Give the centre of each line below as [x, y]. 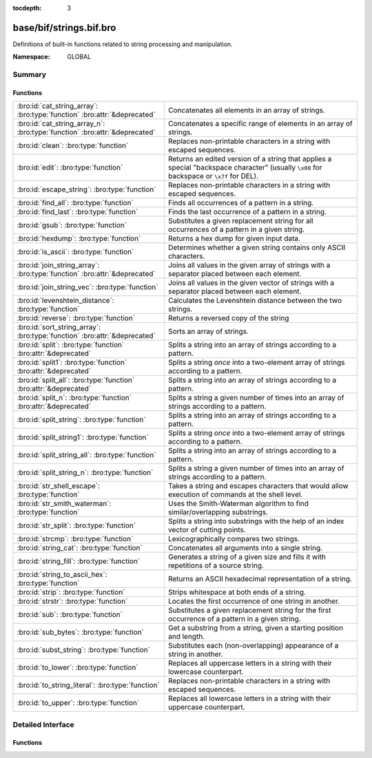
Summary [30, 74]
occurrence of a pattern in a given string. [234, 619]
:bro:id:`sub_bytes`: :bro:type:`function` [81, 632]
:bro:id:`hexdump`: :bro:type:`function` [79, 239]
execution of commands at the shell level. [235, 494]
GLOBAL [79, 57]
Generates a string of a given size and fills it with [247, 557]
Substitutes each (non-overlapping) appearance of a [253, 646]
